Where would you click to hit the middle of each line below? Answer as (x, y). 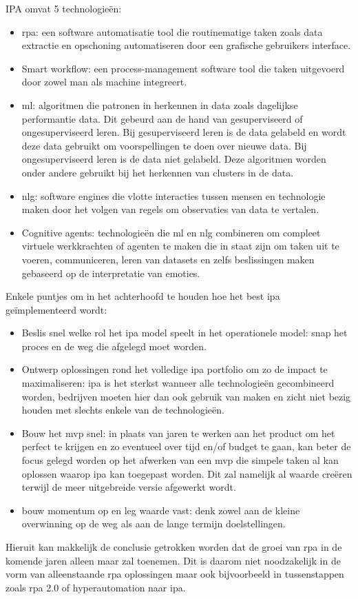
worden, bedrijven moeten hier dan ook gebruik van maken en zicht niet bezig (186, 396)
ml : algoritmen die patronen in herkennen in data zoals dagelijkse (160, 104)
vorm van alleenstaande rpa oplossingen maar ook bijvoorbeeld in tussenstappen (175, 574)
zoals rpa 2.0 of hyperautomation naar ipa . (96, 587)
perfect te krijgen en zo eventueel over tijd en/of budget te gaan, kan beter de (186, 446)
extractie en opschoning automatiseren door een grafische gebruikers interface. (186, 45)
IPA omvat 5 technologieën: (64, 8)
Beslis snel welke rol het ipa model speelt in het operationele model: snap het (185, 333)
